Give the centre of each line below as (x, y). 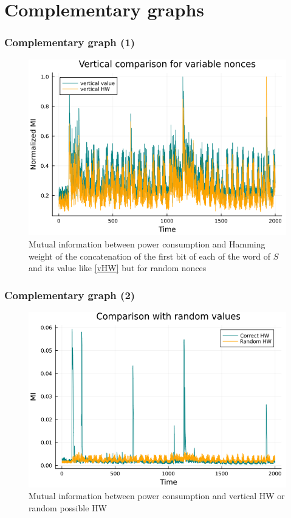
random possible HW (68, 507)
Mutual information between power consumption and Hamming (147, 243)
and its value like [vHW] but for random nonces (118, 268)
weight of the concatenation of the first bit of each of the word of (149, 256)
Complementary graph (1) (70, 42)
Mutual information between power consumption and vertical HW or (157, 496)
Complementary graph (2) (70, 295)
